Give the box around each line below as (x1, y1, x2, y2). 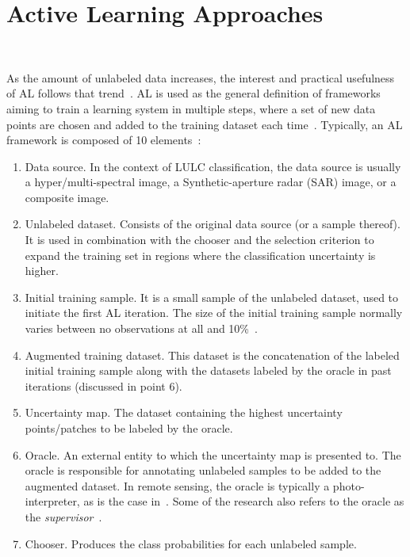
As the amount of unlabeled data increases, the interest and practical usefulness (6, 69, 395, 86)
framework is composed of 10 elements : (6, 132, 201, 148)
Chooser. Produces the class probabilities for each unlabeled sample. (25, 535, 357, 551)
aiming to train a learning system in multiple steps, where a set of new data (6, 100, 376, 116)
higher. (25, 262, 59, 279)
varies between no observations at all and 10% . (25, 320, 258, 337)
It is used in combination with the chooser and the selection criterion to (25, 231, 374, 248)
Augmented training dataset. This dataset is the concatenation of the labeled (25, 346, 400, 363)
